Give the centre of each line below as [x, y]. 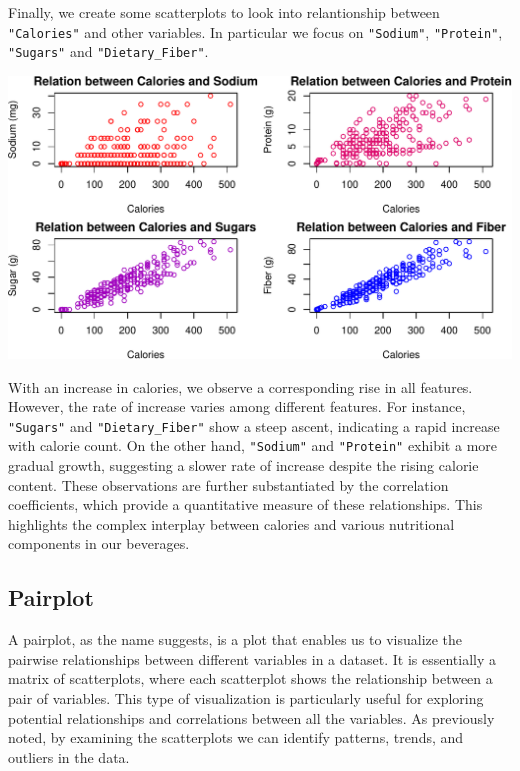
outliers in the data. [69, 756]
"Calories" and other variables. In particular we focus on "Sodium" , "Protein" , [255, 31]
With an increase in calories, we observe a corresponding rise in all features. [240, 386]
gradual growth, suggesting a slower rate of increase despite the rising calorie [243, 465]
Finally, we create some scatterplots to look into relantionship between [224, 12]
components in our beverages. [99, 543]
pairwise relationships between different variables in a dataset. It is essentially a [252, 658]
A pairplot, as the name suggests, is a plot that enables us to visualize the [235, 639]
